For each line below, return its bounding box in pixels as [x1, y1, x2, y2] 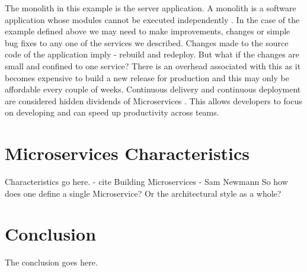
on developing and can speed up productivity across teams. [5, 106, 219, 119]
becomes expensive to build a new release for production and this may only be [5, 71, 289, 84]
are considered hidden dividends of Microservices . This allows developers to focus [5, 94, 302, 107]
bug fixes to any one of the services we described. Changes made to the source [5, 36, 289, 49]
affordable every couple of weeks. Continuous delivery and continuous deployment [5, 83, 301, 95]
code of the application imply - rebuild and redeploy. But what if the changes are [5, 48, 300, 60]
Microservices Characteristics [5, 141, 250, 165]
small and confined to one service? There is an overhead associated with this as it [5, 59, 301, 72]
